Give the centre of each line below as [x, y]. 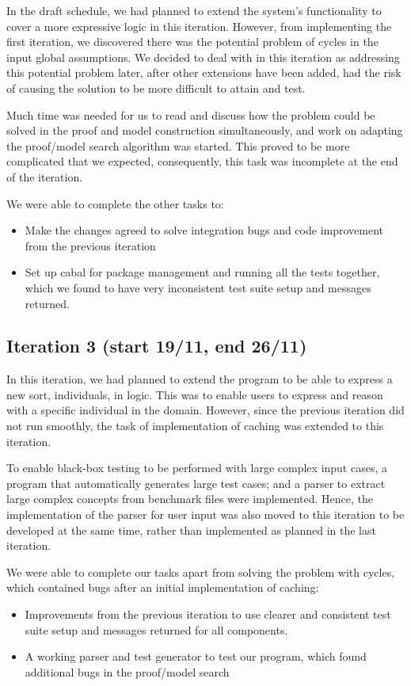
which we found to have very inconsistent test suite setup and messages [198, 287]
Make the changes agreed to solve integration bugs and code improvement [204, 230]
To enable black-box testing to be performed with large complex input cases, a [197, 468]
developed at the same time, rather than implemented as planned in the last [191, 530]
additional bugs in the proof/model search [127, 671]
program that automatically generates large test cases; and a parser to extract [196, 483]
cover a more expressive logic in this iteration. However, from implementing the [199, 26]
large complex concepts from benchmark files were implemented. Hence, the [190, 499]
